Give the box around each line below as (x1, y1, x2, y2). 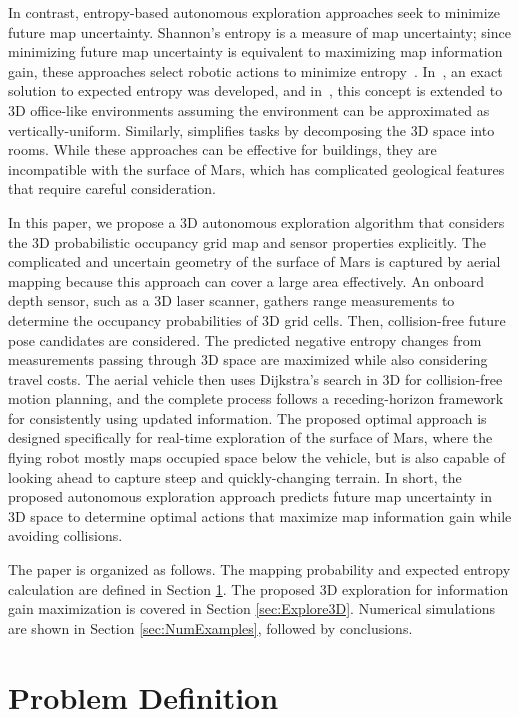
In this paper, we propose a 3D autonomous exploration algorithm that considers (8, 211, 505, 232)
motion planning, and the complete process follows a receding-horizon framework (8, 388, 504, 409)
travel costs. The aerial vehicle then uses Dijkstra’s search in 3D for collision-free (8, 368, 503, 389)
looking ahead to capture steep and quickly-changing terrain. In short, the (8, 466, 462, 487)
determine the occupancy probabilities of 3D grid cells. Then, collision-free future (8, 309, 506, 330)
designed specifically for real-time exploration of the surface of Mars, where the (8, 427, 493, 448)
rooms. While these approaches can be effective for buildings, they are (8, 139, 437, 160)
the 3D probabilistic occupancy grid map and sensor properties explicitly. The (8, 231, 486, 252)
